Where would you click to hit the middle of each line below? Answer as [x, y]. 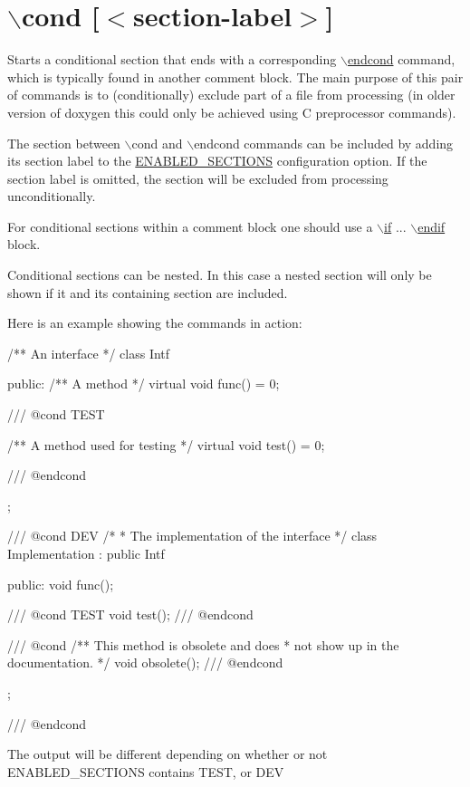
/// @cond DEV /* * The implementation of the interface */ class [192, 536]
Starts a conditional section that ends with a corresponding [172, 59]
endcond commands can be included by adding [324, 143]
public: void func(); [61, 584]
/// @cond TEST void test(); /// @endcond [130, 614]
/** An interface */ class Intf [89, 353]
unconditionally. [52, 196]
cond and [157, 143]
